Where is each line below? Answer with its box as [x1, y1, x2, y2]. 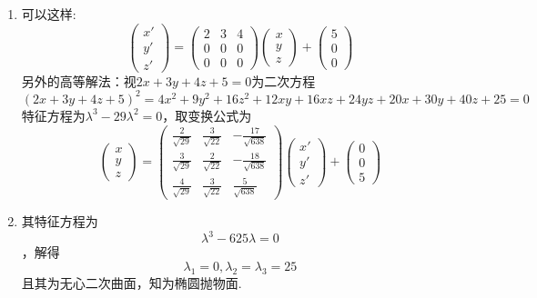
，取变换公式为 [162, 105, 252, 124]
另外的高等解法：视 [21, 71, 137, 90]
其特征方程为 [21, 212, 98, 231]
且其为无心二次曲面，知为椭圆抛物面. [21, 273, 242, 292]
